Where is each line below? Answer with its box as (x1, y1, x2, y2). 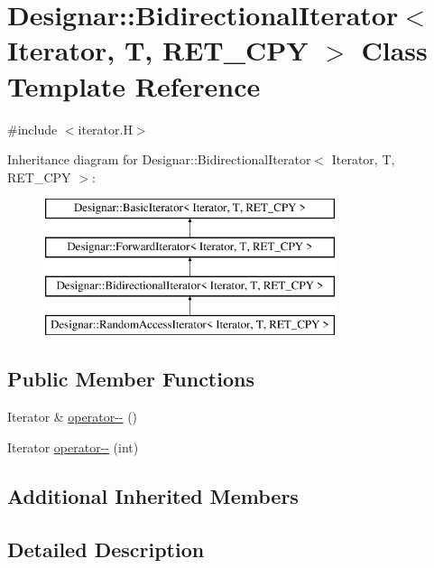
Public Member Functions (7, 365, 254, 393)
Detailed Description (7, 535, 205, 563)
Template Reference (7, 67, 261, 104)
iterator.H (78, 119, 133, 138)
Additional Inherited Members (7, 481, 299, 509)
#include (7, 119, 58, 138)
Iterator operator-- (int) (7, 437, 139, 456)
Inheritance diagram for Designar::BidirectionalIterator (7, 150, 311, 169)
